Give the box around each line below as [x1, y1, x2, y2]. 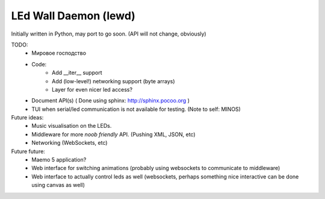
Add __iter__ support [52, 69, 102, 77]
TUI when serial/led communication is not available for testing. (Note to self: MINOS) [31, 106, 241, 113]
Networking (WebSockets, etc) [31, 139, 108, 147]
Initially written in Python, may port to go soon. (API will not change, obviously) [11, 30, 207, 37]
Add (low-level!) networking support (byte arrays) [52, 77, 175, 84]
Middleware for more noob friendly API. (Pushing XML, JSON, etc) [31, 130, 196, 138]
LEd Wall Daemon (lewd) [11, 9, 135, 22]
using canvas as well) [31, 182, 85, 189]
